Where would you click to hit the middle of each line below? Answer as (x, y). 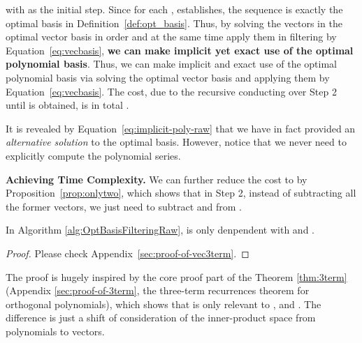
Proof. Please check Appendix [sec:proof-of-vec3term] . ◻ (128, 253)
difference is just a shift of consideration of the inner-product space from (161, 318)
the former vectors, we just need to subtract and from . (124, 206)
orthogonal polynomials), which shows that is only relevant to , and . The (164, 304)
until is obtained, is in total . (67, 105)
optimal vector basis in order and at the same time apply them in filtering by (171, 37)
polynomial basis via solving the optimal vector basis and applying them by (168, 77)
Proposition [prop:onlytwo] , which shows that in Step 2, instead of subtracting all (181, 193)
